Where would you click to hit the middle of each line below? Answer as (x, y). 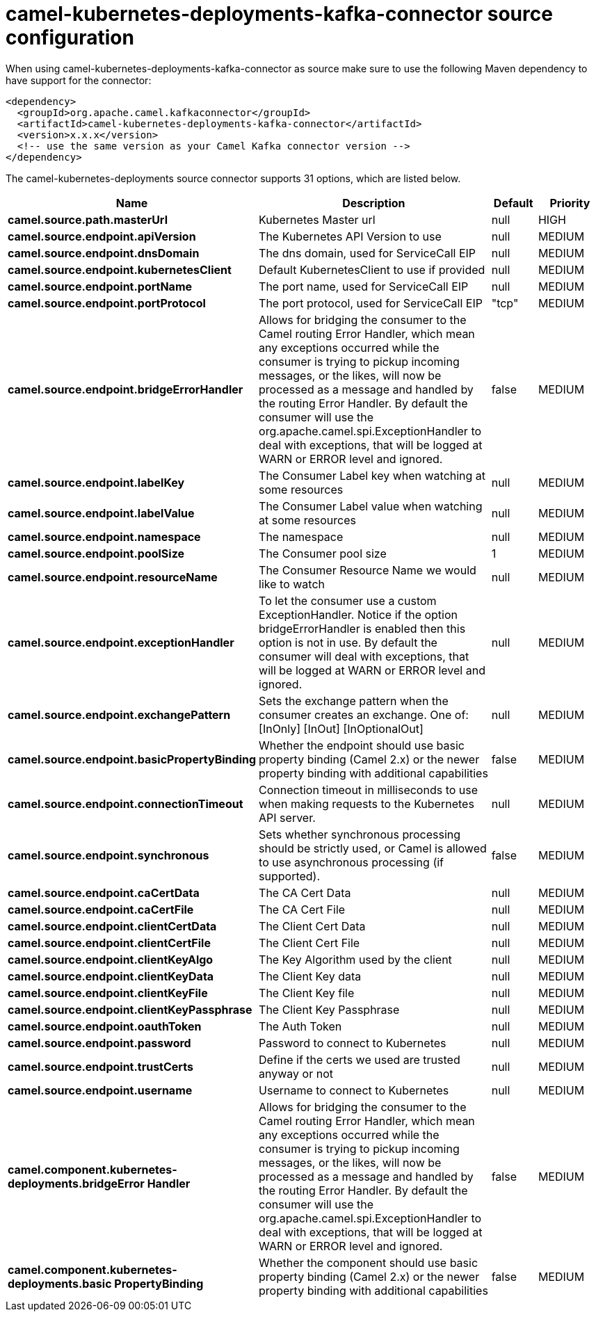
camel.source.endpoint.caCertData (104, 892)
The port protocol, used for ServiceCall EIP (371, 303)
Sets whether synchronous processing (360, 834)
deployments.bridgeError (76, 1183)
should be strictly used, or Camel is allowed (373, 848)
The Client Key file (307, 993)
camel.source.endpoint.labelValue (101, 513)
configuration (70, 38)
